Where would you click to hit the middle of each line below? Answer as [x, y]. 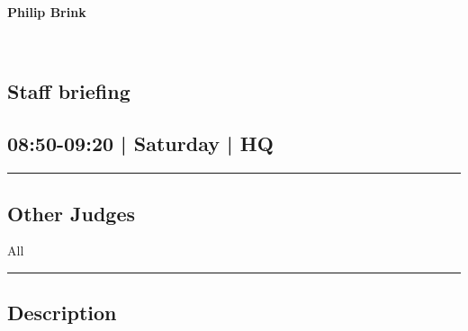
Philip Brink [47, 12]
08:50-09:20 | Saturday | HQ [140, 143]
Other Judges [72, 213]
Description [62, 313]
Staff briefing [69, 90]
